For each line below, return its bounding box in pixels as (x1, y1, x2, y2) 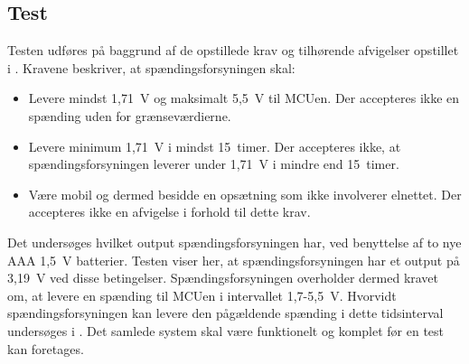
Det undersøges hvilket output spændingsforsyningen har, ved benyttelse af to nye (7, 232, 462, 251)
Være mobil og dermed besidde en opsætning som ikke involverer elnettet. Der (28, 184, 462, 203)
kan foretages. (7, 339, 84, 358)
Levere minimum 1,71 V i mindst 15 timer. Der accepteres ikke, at (28, 136, 401, 155)
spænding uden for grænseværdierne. (28, 106, 231, 125)
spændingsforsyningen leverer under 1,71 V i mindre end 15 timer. (28, 154, 399, 173)
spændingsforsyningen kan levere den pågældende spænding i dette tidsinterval (7, 303, 444, 322)
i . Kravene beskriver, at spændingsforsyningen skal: (7, 58, 295, 77)
